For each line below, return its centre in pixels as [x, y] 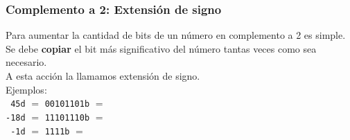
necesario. [26, 62]
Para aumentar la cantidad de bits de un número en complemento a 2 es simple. [176, 35]
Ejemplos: [26, 89]
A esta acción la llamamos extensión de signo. [103, 76]
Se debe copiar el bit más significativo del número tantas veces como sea [161, 48]
